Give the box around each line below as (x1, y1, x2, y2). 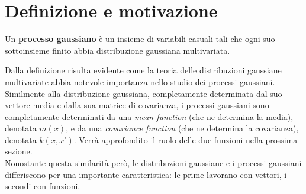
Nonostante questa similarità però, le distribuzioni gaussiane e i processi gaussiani (5, 157, 302, 169)
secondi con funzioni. (5, 180, 80, 192)
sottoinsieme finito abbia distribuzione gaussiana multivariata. (5, 44, 230, 56)
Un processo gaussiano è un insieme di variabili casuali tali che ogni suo (5, 33, 275, 45)
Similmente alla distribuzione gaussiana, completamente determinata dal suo (5, 87, 282, 99)
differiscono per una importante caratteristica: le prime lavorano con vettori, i (5, 168, 287, 180)
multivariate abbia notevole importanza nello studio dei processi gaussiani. (5, 75, 275, 88)
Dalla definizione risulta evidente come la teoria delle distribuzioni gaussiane (5, 64, 282, 76)
